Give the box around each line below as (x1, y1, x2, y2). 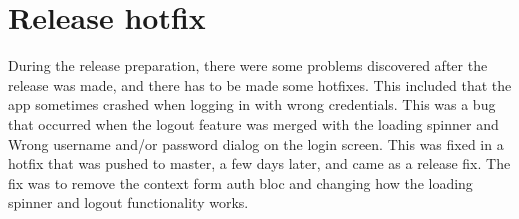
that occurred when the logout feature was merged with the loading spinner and (8, 113, 499, 134)
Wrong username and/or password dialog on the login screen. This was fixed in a (8, 133, 504, 154)
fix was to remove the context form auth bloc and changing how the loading (8, 172, 473, 193)
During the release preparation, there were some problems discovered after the (8, 55, 488, 76)
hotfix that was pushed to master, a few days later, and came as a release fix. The (8, 153, 511, 174)
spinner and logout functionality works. (8, 192, 249, 213)
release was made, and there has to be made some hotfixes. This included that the (8, 74, 512, 95)
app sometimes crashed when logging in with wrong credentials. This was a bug (8, 94, 496, 115)
